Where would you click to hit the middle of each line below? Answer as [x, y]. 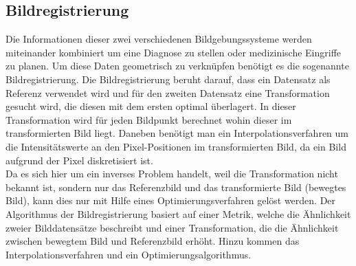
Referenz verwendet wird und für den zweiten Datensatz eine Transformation [168, 92]
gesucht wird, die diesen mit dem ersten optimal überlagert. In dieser [151, 106]
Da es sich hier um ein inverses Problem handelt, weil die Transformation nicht [172, 174]
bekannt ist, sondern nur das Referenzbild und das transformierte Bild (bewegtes [176, 187]
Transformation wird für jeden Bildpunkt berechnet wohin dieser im [149, 119]
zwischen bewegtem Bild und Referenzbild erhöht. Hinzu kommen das [153, 241]
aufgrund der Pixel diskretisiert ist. [79, 160]
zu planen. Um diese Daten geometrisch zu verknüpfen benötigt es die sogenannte [177, 66]
